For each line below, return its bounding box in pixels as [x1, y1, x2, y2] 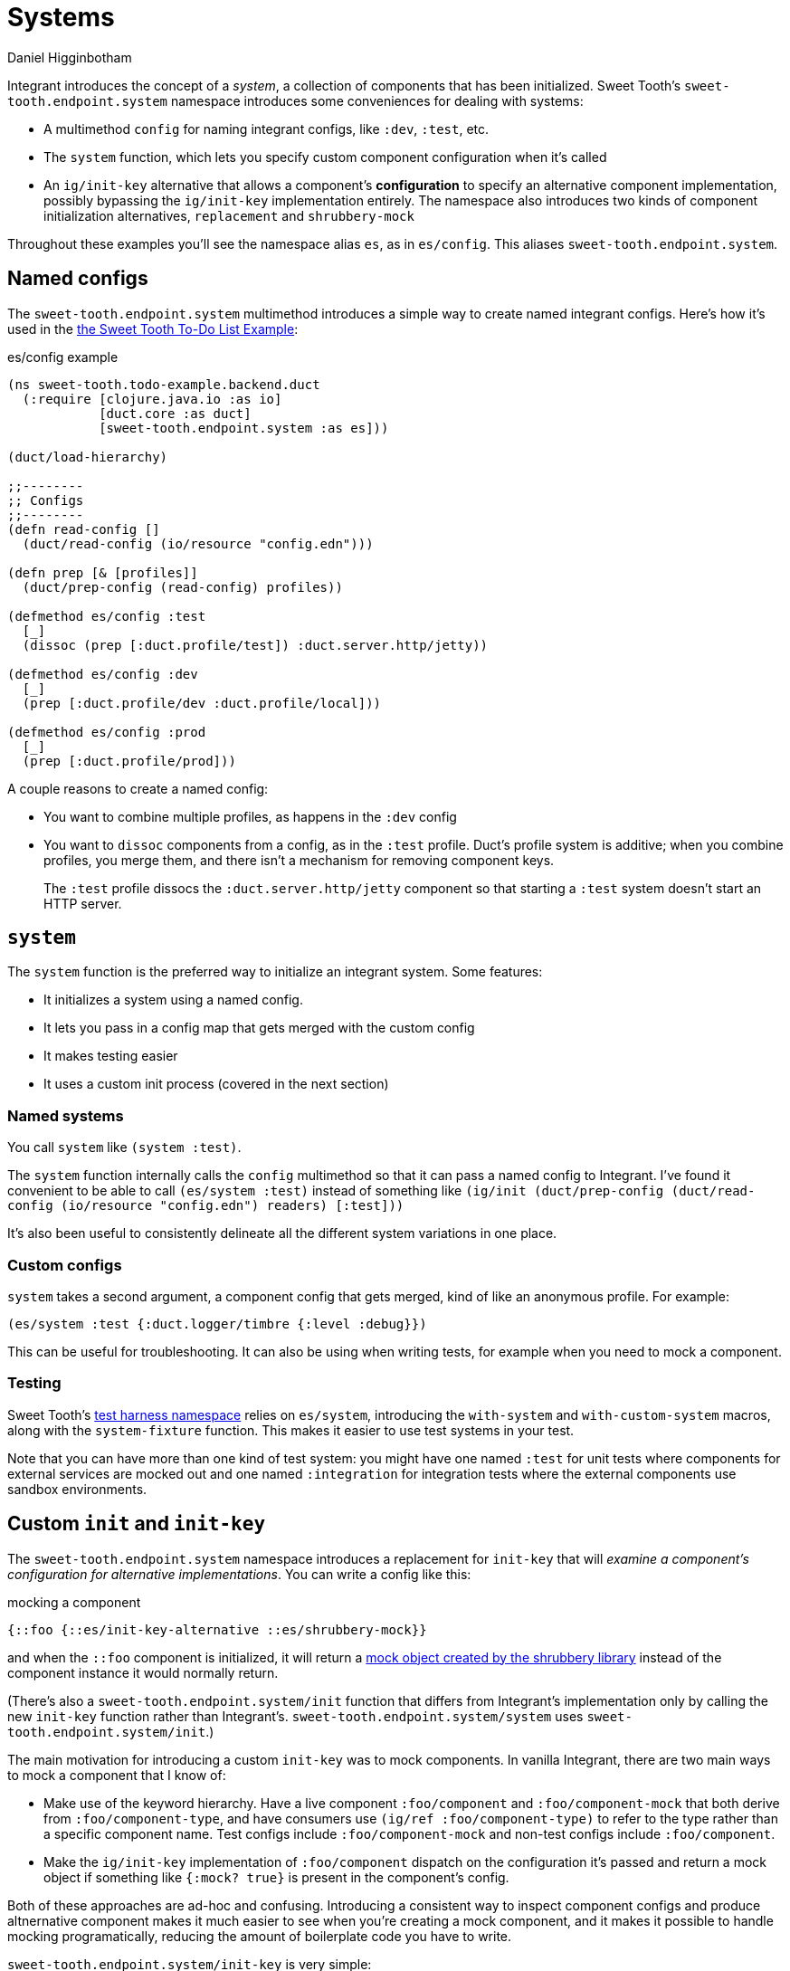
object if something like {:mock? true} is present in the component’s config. [43, 1869, 509, 1885]
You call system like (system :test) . [7, 1139, 242, 1156]
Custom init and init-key [7, 1512, 266, 1536]
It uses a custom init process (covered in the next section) [43, 1076, 389, 1092]
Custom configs [7, 1255, 122, 1274]
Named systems [7, 1106, 124, 1125]
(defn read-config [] [7, 521, 160, 537]
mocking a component [7, 1594, 141, 1610]
